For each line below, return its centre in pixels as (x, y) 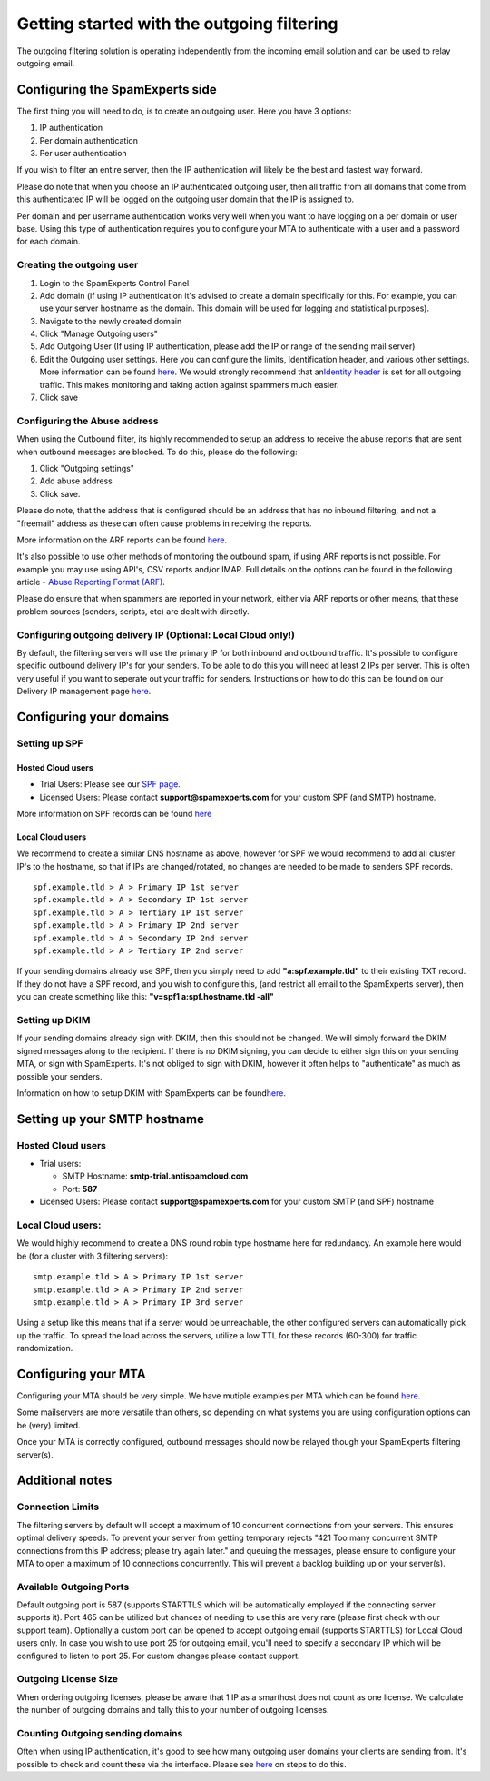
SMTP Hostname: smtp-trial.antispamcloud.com (155, 1176)
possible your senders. (59, 1076)
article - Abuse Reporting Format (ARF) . (91, 582)
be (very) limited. (49, 1425)
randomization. (45, 1348)
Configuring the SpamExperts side (117, 90)
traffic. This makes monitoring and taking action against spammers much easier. (189, 384)
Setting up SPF (50, 743)
